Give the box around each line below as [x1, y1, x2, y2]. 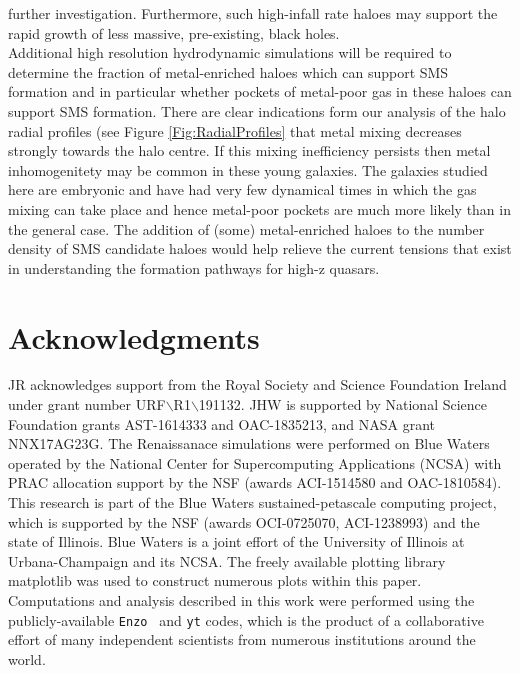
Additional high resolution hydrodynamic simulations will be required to [8, 42, 452, 63]
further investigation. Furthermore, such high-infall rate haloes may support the [8, 3, 498, 23]
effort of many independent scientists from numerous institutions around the [8, 629, 476, 650]
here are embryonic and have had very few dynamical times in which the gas [8, 179, 477, 200]
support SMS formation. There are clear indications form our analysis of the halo [8, 100, 506, 121]
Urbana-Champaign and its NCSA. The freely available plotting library [8, 550, 446, 571]
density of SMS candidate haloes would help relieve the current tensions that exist [8, 238, 512, 259]
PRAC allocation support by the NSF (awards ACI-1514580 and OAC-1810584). [8, 472, 502, 493]
